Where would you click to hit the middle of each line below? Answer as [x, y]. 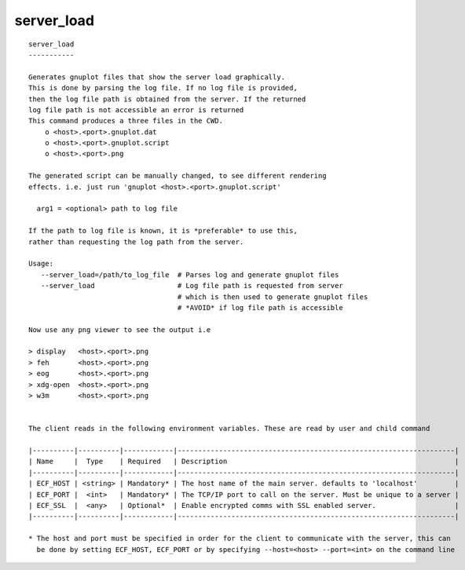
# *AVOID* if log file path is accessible [260, 307]
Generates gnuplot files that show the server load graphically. [157, 77]
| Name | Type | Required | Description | [244, 462]
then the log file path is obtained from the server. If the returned [167, 99]
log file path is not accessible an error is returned [136, 110]
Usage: [41, 264]
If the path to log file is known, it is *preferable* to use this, [163, 231]
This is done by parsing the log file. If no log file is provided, [163, 88]
